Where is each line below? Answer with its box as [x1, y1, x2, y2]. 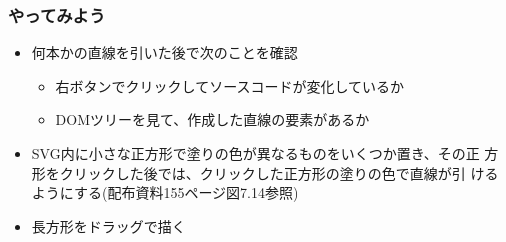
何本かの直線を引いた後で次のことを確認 [31, 42, 298, 63]
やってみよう [8, 2, 106, 27]
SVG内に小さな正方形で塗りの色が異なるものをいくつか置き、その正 [31, 143, 480, 163]
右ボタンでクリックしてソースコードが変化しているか [55, 75, 405, 96]
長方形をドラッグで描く [31, 215, 186, 236]
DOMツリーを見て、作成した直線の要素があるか [55, 109, 370, 130]
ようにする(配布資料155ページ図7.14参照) [31, 182, 299, 203]
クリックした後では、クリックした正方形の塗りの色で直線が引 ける [59, 162, 499, 183]
